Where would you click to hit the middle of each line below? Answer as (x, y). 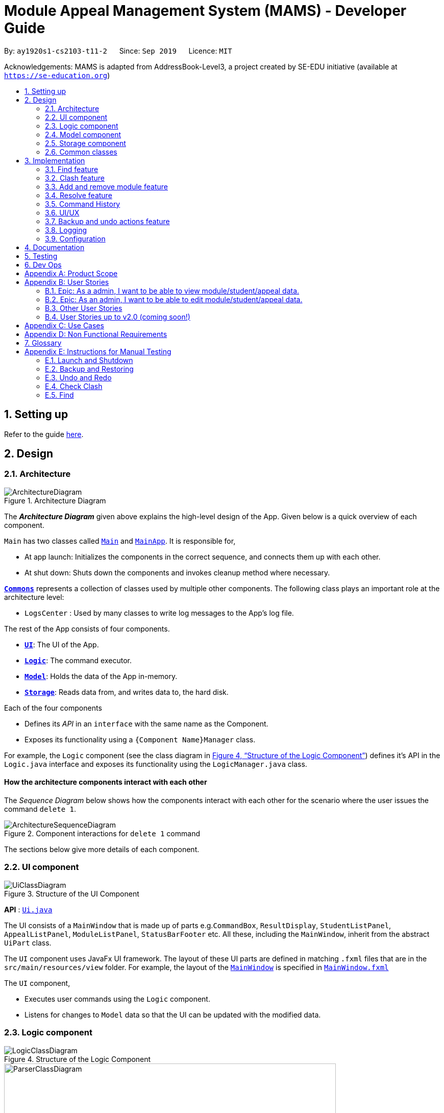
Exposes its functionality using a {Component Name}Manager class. (140, 739)
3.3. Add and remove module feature (106, 186)
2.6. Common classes (81, 152)
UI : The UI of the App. (62, 644)
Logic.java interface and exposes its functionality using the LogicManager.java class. (156, 764)
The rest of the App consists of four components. (87, 628)
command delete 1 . (40, 809)
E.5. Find (59, 395)
